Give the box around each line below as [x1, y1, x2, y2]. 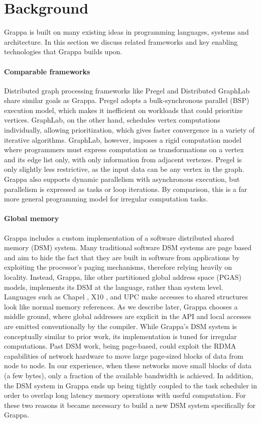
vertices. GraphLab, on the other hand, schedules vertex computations [4, 115, 220, 125]
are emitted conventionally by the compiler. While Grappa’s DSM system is [4, 321, 237, 331]
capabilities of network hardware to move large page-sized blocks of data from [4, 350, 243, 361]
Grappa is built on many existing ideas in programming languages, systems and [4, 27, 249, 37]
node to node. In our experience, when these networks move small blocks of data [4, 360, 252, 371]
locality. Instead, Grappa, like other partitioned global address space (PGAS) [4, 272, 242, 282]
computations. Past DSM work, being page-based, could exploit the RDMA [4, 341, 236, 351]
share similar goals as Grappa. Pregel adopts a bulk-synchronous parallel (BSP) [4, 95, 249, 105]
